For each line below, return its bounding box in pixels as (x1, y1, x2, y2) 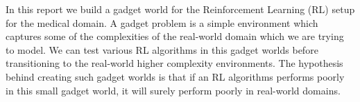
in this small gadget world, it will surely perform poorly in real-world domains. (6, 83, 341, 97)
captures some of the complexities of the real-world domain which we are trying (6, 29, 344, 43)
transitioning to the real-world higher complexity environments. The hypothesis (6, 56, 343, 70)
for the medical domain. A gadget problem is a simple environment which (6, 15, 318, 30)
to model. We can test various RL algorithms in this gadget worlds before (6, 42, 318, 57)
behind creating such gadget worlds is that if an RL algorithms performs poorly (6, 69, 345, 83)
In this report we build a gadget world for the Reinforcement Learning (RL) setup (6, 2, 355, 16)
